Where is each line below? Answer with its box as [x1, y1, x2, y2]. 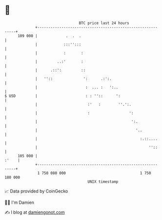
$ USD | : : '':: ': [4, 93, 121, 98]
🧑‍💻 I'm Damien [4, 199, 35, 205]
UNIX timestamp [87, 179, 119, 184]
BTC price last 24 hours [79, 21, 130, 25]
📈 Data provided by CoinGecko [4, 188, 68, 194]
